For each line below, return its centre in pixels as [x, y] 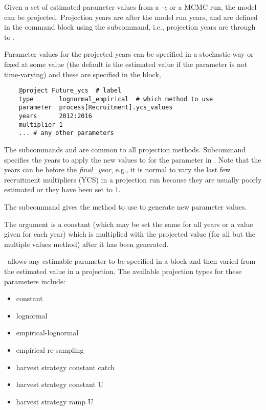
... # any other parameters [66, 133]
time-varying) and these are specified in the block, [83, 74]
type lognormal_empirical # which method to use [116, 99]
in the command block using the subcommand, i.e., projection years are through [130, 27]
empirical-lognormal [47, 333]
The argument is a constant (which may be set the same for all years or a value [129, 224]
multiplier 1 [41, 124]
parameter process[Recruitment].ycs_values [96, 108]
